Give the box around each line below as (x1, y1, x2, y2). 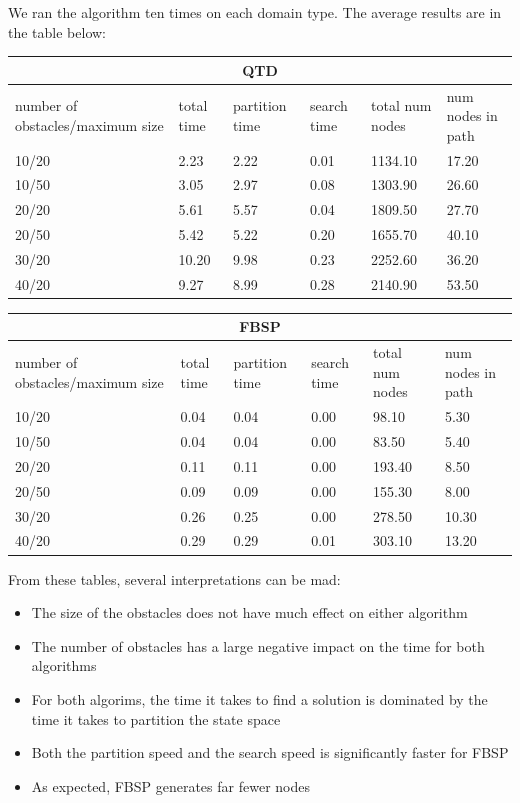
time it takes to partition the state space (31, 708, 281, 729)
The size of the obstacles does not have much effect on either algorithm (31, 602, 468, 623)
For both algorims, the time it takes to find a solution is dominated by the (31, 688, 488, 709)
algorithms (31, 655, 97, 676)
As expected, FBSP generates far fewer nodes (31, 775, 310, 796)
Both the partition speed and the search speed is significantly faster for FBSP (31, 742, 509, 763)
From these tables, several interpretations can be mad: (8, 568, 341, 589)
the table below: (8, 21, 106, 42)
